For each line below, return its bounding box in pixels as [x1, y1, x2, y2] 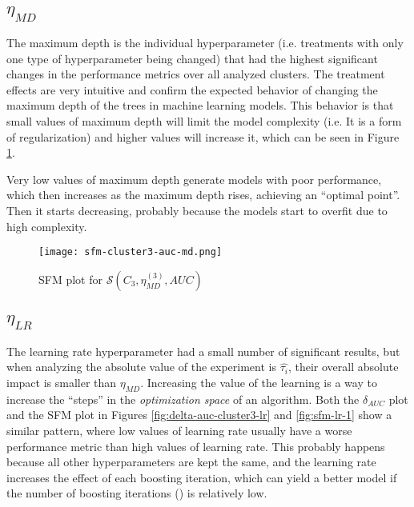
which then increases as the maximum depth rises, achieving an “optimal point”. [6, 186, 400, 203]
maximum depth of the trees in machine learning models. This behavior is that [6, 97, 394, 114]
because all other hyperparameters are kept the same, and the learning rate [6, 453, 376, 470]
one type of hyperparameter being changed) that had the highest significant [6, 50, 378, 66]
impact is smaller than [6, 373, 117, 390]
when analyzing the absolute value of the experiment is [6, 358, 276, 375]
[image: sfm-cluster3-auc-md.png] [38, 246, 223, 258]
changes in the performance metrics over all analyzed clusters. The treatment [6, 66, 385, 82]
